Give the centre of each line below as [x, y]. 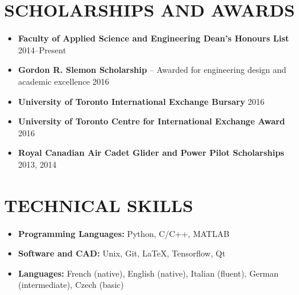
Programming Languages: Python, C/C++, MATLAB [124, 233]
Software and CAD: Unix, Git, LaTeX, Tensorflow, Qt [122, 253]
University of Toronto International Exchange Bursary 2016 [141, 101]
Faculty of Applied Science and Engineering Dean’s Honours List [154, 38]
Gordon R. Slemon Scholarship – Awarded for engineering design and [152, 70]
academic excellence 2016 [64, 81]
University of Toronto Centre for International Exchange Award [152, 121]
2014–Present [42, 49]
